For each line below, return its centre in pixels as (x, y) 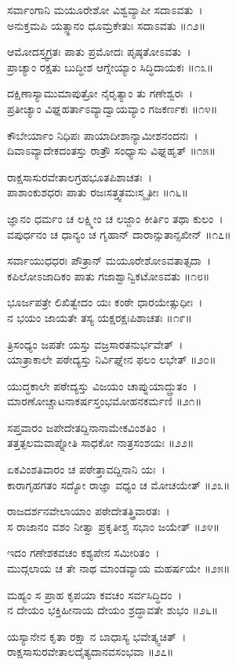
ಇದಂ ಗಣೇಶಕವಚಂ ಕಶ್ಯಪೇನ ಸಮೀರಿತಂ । (84, 553)
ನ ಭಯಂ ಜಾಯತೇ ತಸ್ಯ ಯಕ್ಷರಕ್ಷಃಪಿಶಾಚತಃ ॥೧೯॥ (100, 317)
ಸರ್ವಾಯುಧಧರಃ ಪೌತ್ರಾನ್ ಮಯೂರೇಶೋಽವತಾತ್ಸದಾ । (109, 260)
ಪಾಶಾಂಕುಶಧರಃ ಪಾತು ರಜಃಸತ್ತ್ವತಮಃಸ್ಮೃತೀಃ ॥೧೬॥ (98, 192)
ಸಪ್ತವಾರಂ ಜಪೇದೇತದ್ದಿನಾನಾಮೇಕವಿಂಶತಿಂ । (87, 427)
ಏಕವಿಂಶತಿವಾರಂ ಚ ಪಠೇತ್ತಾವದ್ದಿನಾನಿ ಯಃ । (86, 469)
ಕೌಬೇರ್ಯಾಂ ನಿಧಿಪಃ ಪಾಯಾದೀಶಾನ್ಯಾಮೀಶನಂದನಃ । (103, 135)
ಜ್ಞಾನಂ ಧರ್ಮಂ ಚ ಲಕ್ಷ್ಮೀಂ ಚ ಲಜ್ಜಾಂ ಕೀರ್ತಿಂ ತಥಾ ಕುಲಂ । (115, 218)
